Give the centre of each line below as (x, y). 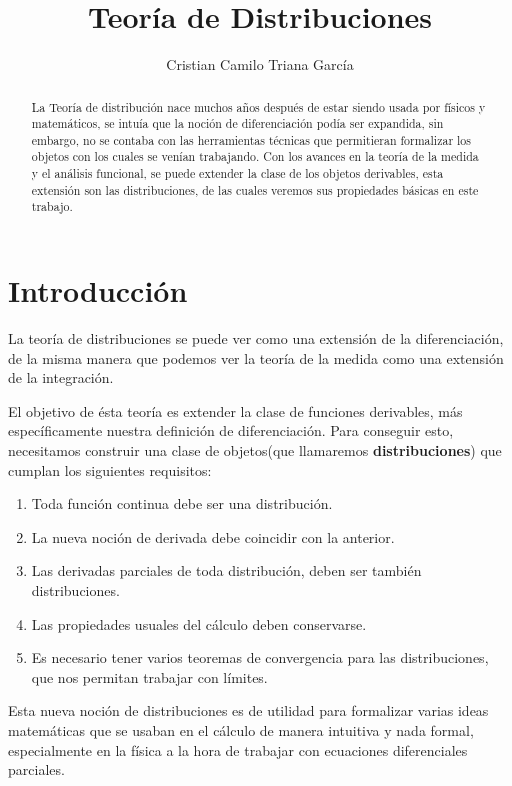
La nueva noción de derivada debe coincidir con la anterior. (213, 536)
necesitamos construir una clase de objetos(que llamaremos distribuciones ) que (255, 450)
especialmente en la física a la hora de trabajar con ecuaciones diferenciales (238, 749)
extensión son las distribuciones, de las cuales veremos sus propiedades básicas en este (255, 189)
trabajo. (52, 206)
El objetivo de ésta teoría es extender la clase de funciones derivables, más (235, 410)
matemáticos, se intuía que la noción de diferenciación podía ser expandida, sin (237, 123)
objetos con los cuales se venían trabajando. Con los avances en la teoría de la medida (255, 156)
